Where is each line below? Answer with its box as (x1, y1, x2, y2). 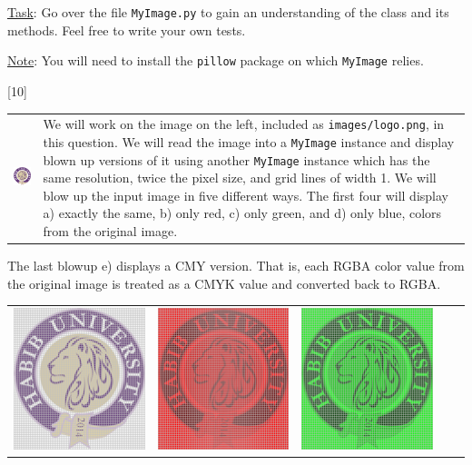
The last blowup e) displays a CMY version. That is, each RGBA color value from (7, 256, 465, 275)
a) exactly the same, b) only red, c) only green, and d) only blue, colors (43, 203, 442, 223)
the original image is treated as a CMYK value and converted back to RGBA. (7, 273, 441, 292)
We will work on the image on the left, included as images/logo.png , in (43, 114, 445, 134)
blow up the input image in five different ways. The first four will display (43, 185, 448, 204)
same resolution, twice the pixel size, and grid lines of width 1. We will (43, 168, 437, 187)
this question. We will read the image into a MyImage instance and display (43, 132, 455, 151)
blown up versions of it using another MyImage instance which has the (43, 150, 430, 169)
